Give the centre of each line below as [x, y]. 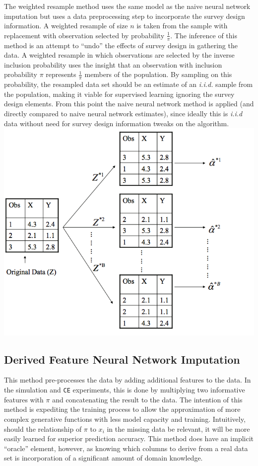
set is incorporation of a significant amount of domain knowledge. [103, 458]
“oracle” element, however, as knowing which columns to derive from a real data [126, 448]
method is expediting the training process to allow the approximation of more [122, 409]
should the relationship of [43, 428]
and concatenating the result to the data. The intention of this [147, 399]
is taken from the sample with [182, 26]
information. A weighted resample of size [66, 26]
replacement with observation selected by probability [84, 35]
